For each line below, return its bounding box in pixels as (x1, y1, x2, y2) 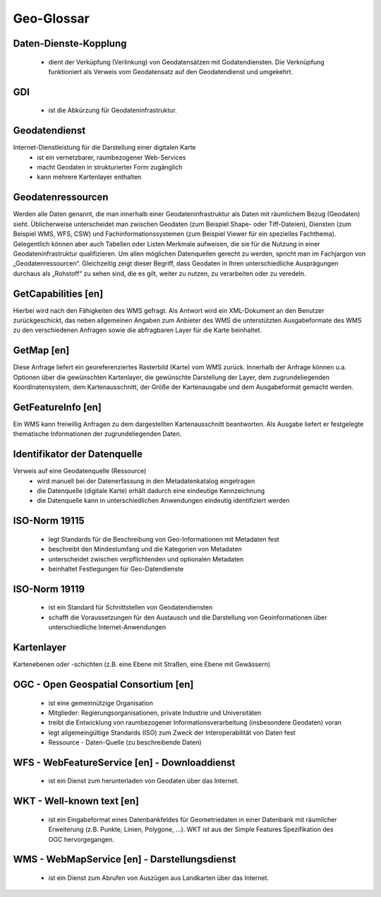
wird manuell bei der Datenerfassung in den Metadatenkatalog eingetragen (37, 477, 255, 485)
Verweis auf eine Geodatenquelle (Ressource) (13, 467, 147, 475)
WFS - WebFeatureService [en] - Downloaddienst (13, 756, 236, 768)
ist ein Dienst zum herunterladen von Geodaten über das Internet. (48, 777, 239, 785)
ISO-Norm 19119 (13, 583, 85, 595)
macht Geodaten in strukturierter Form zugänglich (37, 163, 183, 172)
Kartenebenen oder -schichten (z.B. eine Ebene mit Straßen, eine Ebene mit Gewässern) (13, 660, 271, 669)
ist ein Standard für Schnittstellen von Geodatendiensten (48, 603, 213, 612)
